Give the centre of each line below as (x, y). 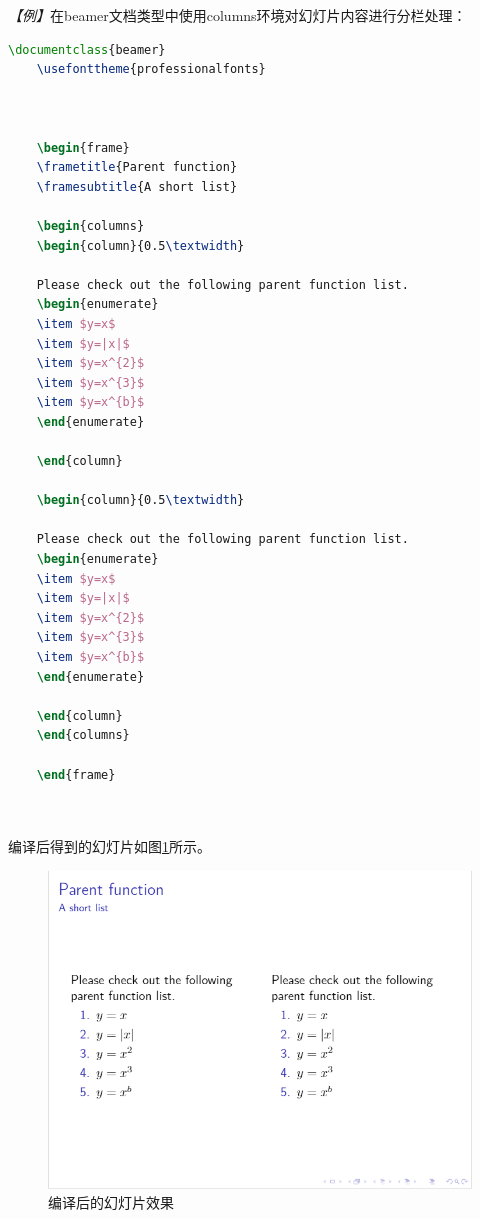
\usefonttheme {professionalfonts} (151, 69)
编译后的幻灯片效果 (111, 1202)
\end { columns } (83, 735)
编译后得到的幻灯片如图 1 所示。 (109, 846)
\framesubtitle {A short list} (137, 186)
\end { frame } (76, 774)
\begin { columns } (90, 225)
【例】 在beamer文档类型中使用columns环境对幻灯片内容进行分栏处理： (237, 15)
